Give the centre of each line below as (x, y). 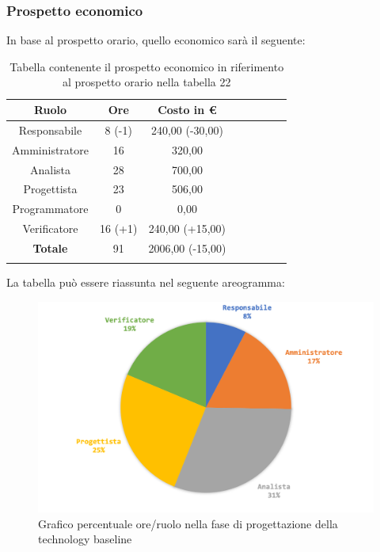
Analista (50, 169)
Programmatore (50, 209)
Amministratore (50, 149)
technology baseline (85, 539)
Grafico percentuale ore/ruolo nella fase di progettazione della (188, 523)
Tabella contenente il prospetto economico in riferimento (147, 66)
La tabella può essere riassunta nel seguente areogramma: (146, 282)
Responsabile (50, 129)
